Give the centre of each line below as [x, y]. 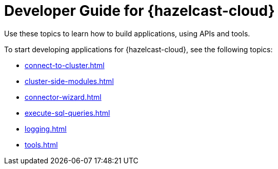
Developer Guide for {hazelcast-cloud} [140, 11]
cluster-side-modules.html [69, 81]
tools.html [41, 144]
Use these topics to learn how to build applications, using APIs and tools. [127, 33]
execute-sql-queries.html [67, 113]
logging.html [46, 129]
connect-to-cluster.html [65, 65]
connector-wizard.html [63, 97]
